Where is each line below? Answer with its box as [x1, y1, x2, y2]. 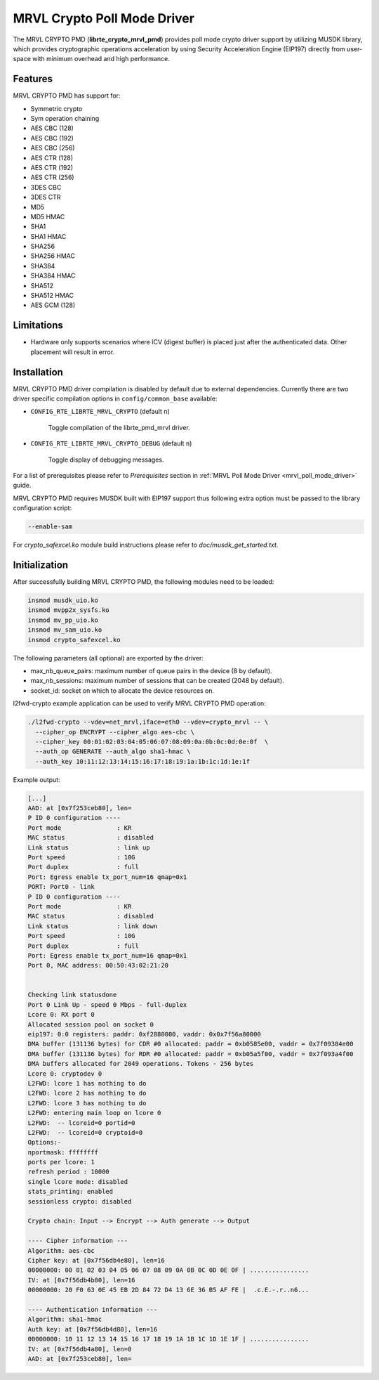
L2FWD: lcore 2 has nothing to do [27, 1089, 147, 1098]
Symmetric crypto [30, 104, 83, 112]
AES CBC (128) [30, 124, 74, 133]
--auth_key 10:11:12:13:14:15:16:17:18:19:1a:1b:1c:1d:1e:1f [35, 757, 251, 765]
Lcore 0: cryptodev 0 [27, 1069, 102, 1078]
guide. [13, 481, 32, 490]
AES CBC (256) [30, 144, 75, 152]
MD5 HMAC [30, 212, 65, 221]
